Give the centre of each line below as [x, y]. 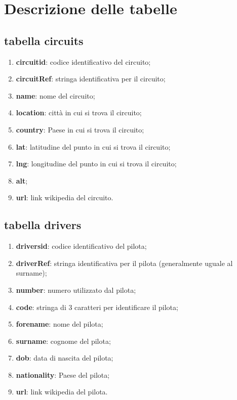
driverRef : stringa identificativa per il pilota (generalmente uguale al [124, 263]
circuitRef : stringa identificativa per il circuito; [91, 79]
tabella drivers [43, 225]
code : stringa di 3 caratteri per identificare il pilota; [97, 307]
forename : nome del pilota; [60, 324]
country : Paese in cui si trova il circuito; [80, 129]
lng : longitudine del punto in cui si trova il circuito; [96, 164]
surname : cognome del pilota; [63, 341]
